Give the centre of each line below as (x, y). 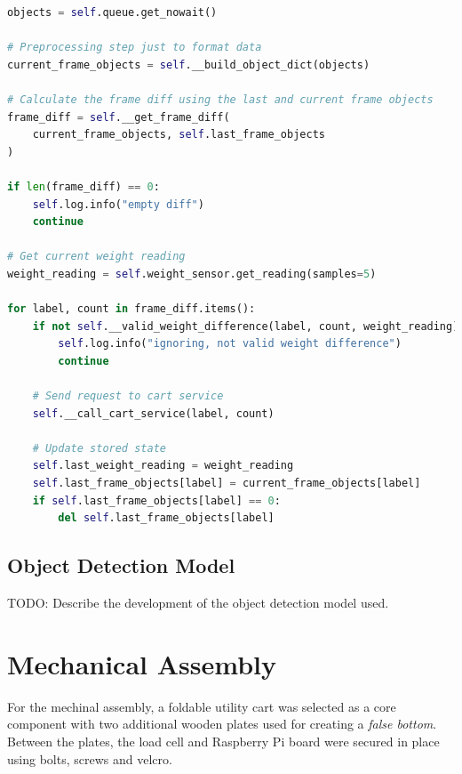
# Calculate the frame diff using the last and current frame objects (220, 99)
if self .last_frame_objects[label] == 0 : (156, 500)
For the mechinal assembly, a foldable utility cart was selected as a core (202, 706)
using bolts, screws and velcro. (90, 758)
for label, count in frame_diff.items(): (131, 309)
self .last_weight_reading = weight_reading (163, 466)
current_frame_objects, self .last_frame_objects (179, 135)
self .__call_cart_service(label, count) (153, 413)
